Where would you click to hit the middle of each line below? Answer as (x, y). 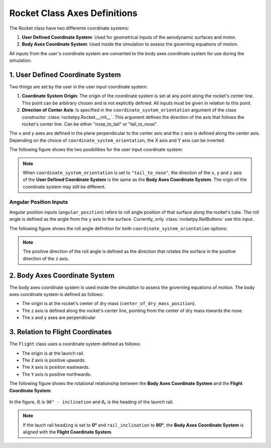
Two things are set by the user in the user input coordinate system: (78, 87)
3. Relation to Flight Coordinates (61, 332)
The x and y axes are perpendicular (59, 318)
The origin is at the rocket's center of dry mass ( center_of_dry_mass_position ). (109, 304)
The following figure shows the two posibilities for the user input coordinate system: (96, 150)
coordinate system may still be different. (64, 187)
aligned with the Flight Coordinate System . (68, 432)
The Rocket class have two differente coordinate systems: (69, 28)
